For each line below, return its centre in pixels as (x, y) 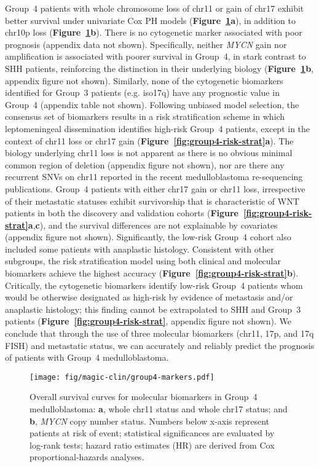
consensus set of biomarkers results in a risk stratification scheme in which (145, 116)
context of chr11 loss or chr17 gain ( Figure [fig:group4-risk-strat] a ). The (149, 140)
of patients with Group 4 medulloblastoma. (87, 357)
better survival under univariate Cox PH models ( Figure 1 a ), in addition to (151, 20)
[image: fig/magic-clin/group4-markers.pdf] (122, 377)
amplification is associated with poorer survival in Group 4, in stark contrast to (156, 56)
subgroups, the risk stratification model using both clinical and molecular (143, 261)
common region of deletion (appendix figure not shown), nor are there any (145, 164)
